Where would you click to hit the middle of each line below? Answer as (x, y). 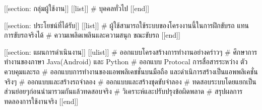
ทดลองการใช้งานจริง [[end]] (41, 101)
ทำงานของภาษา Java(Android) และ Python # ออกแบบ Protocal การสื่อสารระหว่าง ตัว (126, 62)
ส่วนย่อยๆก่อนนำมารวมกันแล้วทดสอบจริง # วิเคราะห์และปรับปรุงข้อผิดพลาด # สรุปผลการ (123, 91)
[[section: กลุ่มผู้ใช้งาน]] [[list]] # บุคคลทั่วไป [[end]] (77, 8)
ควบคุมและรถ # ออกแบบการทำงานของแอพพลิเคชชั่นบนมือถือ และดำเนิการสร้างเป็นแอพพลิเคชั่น (131, 71)
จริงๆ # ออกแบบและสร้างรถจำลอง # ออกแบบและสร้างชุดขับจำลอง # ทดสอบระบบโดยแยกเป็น (130, 81)
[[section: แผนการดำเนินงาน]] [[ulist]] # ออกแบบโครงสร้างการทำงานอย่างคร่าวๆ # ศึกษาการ (131, 51)
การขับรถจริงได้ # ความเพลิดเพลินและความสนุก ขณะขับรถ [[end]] (92, 35)
